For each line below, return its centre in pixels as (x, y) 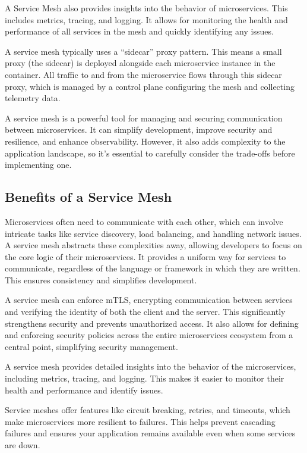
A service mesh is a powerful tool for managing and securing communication (144, 118)
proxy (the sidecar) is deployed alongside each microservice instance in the (140, 63)
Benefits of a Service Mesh (88, 197)
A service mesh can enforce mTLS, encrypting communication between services (149, 300)
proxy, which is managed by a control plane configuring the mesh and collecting (150, 86)
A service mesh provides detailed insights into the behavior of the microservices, (151, 366)
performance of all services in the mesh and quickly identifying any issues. (139, 31)
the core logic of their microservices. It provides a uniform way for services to (145, 256)
